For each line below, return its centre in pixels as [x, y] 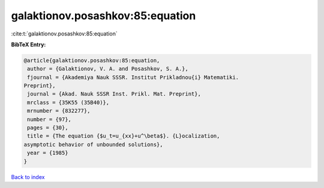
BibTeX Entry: [28, 44]
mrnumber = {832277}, [59, 111]
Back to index [28, 177]
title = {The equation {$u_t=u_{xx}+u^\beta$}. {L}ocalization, [124, 136]
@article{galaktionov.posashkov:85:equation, [92, 60]
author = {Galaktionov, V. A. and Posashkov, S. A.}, [108, 69]
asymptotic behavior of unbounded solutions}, [93, 144]
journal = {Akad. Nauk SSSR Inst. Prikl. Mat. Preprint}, [114, 94]
